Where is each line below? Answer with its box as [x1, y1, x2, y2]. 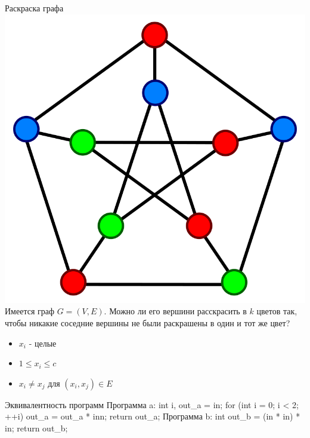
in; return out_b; [5, 421, 68, 434]
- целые [29, 336, 57, 349]
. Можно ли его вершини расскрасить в [104, 305, 247, 317]
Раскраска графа [5, 2, 64, 14]
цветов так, [256, 305, 297, 317]
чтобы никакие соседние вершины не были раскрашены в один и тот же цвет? [5, 316, 290, 329]
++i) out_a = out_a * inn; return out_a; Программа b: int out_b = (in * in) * [5, 410, 300, 422]
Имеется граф [5, 305, 55, 317]
